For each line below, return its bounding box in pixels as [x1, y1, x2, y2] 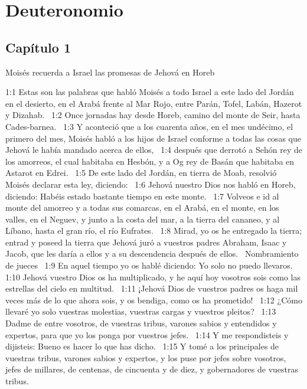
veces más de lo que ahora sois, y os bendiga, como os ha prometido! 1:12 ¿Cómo [5, 293, 302, 306]
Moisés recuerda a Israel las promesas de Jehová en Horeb [5, 66, 215, 78]
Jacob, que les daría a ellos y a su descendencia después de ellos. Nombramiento [5, 247, 299, 260]
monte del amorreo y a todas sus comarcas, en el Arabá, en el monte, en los [5, 201, 279, 214]
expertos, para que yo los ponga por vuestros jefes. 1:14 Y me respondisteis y [5, 328, 289, 341]
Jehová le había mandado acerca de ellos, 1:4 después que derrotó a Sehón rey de [5, 143, 302, 156]
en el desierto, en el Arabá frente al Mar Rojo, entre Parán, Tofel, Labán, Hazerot [5, 97, 302, 109]
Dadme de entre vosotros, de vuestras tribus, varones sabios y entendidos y [5, 317, 277, 329]
